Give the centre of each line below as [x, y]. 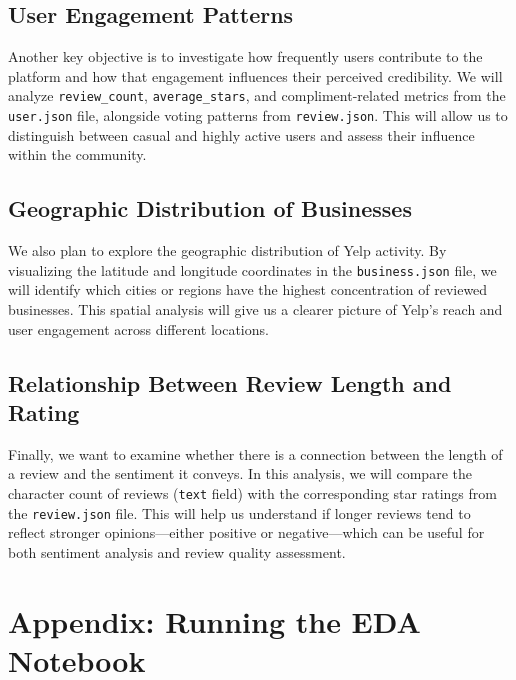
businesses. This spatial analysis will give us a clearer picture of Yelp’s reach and [255, 308]
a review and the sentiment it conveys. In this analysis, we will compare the [240, 473]
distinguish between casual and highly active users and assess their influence [241, 134]
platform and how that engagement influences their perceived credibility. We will [255, 75]
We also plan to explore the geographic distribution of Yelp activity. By [227, 250]
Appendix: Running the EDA [214, 620]
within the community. [77, 154]
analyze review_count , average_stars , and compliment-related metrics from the [257, 95]
